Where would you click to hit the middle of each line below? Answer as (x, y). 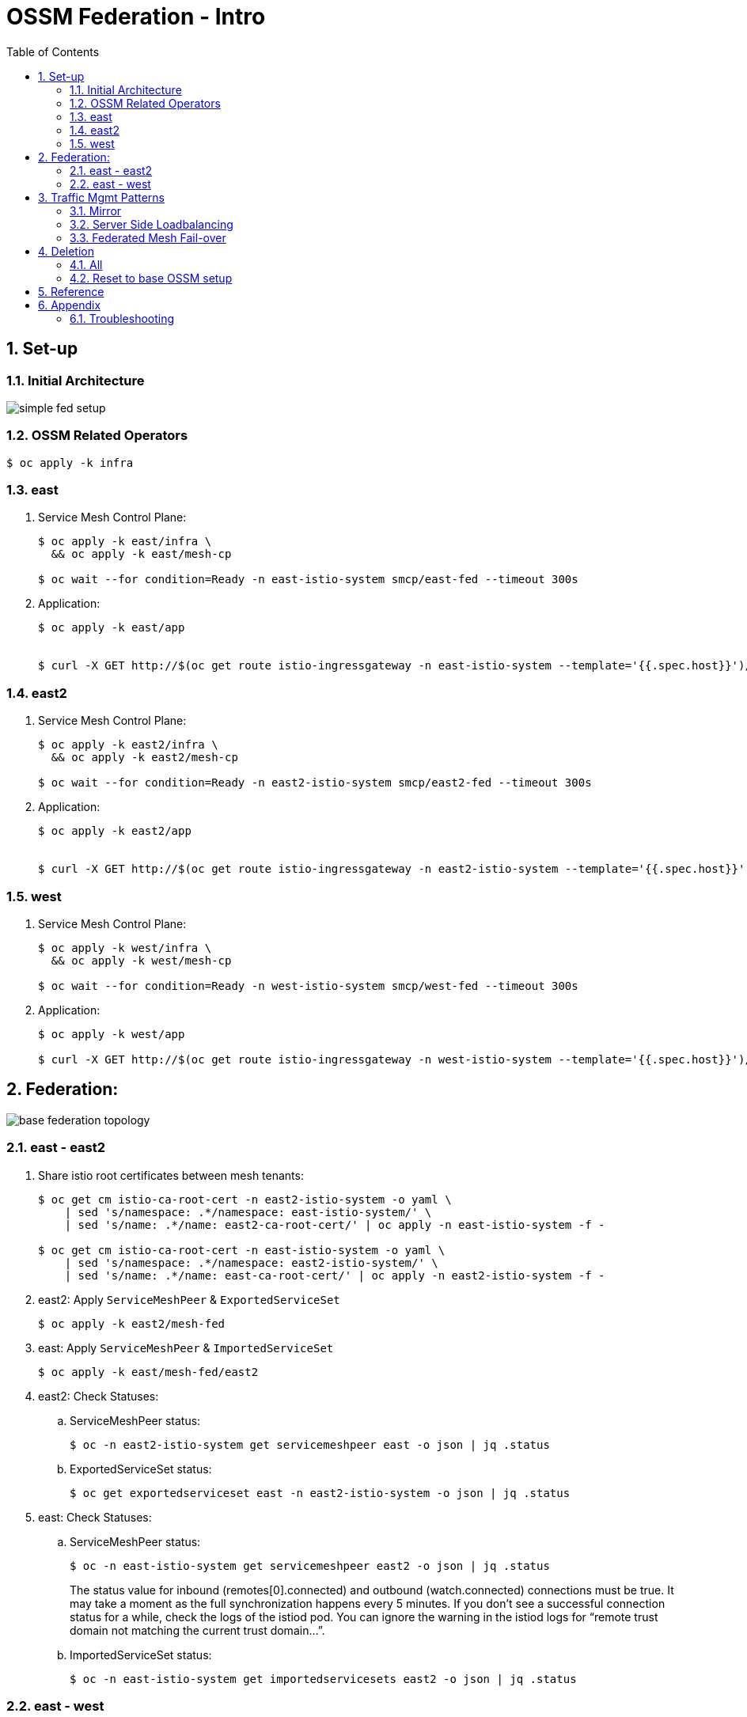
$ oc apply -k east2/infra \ (128, 745)
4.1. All (86, 264)
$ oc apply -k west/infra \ (125, 948)
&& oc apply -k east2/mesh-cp (144, 758)
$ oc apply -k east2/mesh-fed (132, 1323)
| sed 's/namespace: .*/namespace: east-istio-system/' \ (248, 1212)
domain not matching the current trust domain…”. (197, 1630)
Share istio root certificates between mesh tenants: (171, 1175)
